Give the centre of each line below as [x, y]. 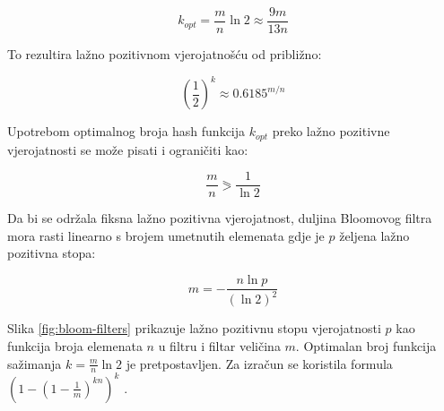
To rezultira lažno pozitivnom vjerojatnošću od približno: [165, 54]
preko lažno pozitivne [331, 131]
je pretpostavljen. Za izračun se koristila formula [259, 363]
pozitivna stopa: [52, 253]
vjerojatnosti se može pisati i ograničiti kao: [128, 149]
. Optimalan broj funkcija [366, 346]
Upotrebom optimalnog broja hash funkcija [126, 131]
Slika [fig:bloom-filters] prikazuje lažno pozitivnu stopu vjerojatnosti [194, 328]
